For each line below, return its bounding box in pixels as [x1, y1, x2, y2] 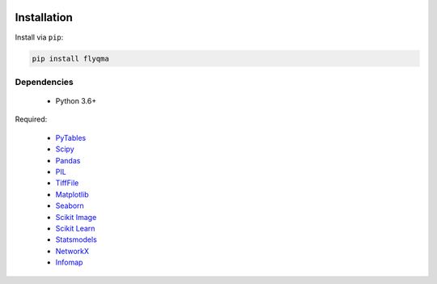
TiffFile [55, 178, 79, 188]
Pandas [55, 155, 81, 165]
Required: [15, 114, 48, 125]
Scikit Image [55, 212, 97, 222]
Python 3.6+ [55, 96, 97, 106]
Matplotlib [55, 189, 89, 199]
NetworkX [55, 246, 89, 256]
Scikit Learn [55, 223, 95, 233]
